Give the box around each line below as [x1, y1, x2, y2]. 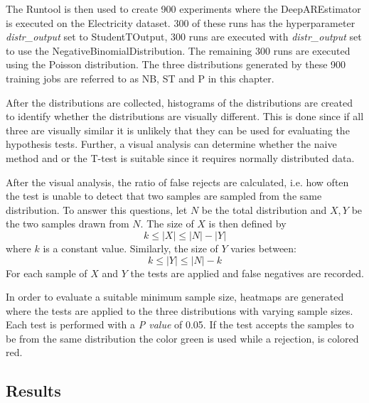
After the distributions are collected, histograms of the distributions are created [6, 95, 353, 109]
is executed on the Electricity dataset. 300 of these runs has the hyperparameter [6, 15, 355, 30]
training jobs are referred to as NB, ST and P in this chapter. [6, 70, 274, 85]
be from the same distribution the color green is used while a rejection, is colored [6, 331, 359, 345]
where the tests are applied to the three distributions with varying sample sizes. [6, 303, 353, 318]
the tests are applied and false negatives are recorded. [130, 265, 364, 280]
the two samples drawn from [6, 216, 129, 231]
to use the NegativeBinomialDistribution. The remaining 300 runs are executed [6, 43, 351, 58]
